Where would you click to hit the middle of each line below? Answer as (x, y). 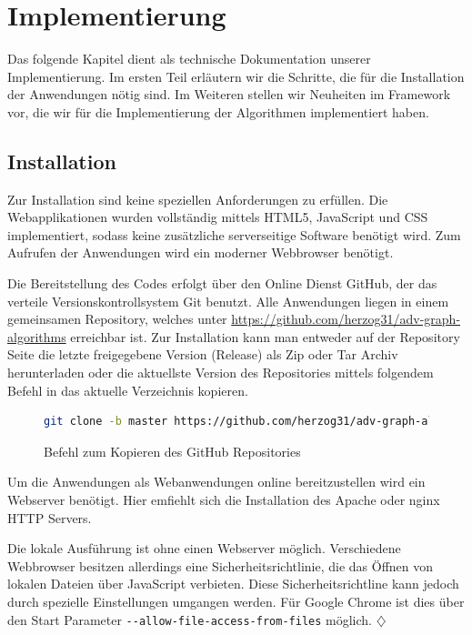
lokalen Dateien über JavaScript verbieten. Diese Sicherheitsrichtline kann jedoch (233, 584)
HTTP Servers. (50, 517)
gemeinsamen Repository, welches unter (117, 319)
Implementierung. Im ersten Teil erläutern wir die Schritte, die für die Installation (236, 76)
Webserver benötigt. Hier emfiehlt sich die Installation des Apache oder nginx (224, 500)
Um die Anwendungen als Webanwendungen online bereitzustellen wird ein (216, 482)
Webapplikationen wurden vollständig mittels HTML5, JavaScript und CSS (218, 217)
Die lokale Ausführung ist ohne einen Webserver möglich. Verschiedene (204, 548)
